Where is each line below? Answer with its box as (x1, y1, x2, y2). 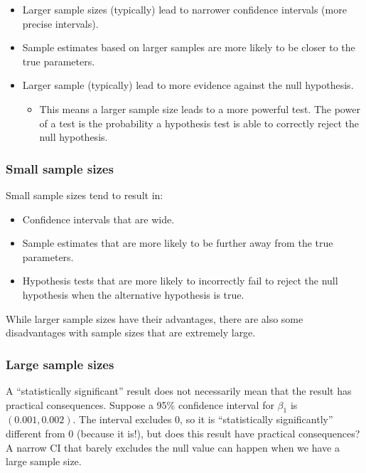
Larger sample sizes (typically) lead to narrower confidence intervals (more (22, 2, 347, 16)
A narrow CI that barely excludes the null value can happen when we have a (6, 440, 340, 455)
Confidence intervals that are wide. (22, 211, 175, 226)
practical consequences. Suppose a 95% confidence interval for (6, 397, 274, 412)
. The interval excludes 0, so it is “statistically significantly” (72, 412, 333, 427)
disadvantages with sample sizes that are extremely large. (6, 325, 256, 340)
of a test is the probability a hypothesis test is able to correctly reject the (39, 115, 359, 130)
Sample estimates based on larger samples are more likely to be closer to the (22, 40, 355, 55)
